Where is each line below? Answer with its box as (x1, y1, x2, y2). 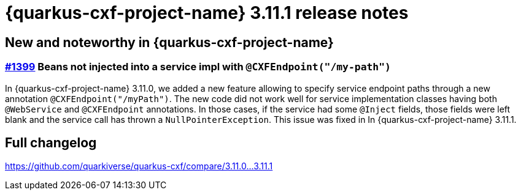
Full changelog (5, 134, 97, 150)
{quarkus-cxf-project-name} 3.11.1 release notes (5, 2, 409, 23)
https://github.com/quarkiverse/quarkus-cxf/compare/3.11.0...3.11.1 (5, 161, 273, 172)
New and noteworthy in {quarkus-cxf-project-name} (5, 34, 334, 50)
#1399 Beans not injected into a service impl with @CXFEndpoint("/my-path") (5, 61, 391, 73)
